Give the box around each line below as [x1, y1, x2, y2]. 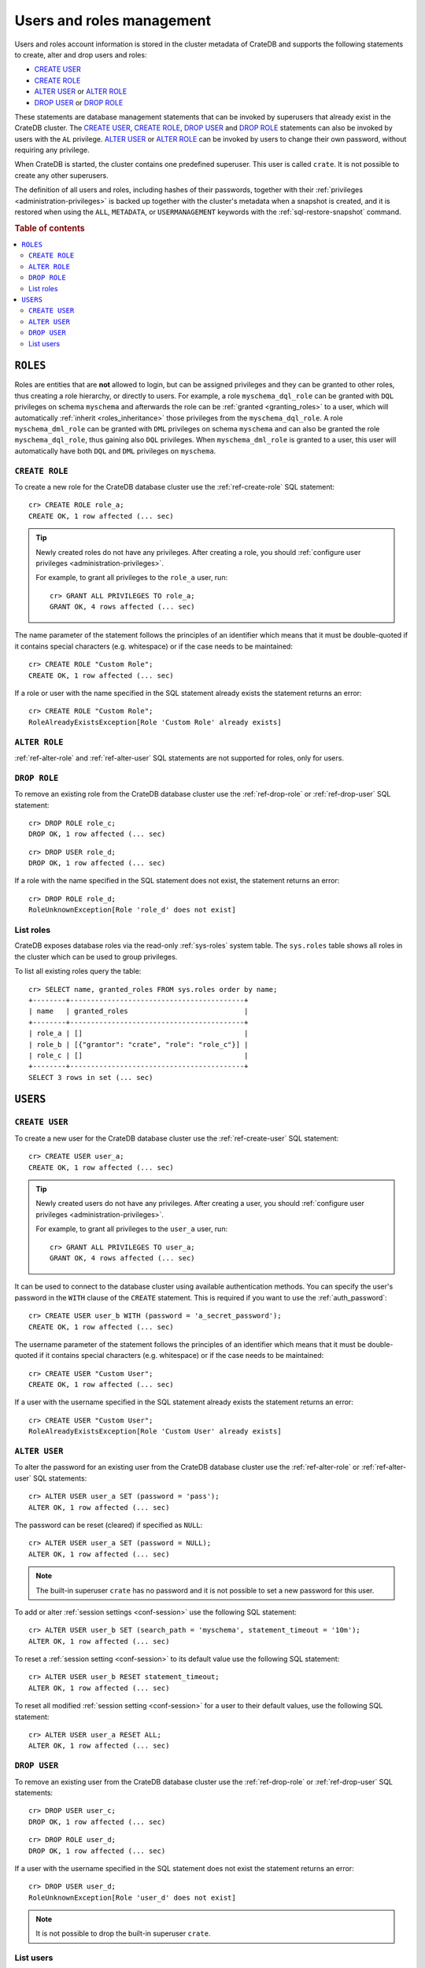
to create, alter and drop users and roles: [14, 50, 147, 59]
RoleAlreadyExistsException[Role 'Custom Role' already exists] [28, 717, 283, 727]
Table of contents [14, 223, 86, 234]
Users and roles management [14, 12, 212, 29]
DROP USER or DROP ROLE [34, 98, 124, 107]
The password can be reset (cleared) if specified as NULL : [14, 1520, 203, 1530]
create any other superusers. [14, 170, 109, 180]
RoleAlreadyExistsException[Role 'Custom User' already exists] [28, 1427, 283, 1436]
